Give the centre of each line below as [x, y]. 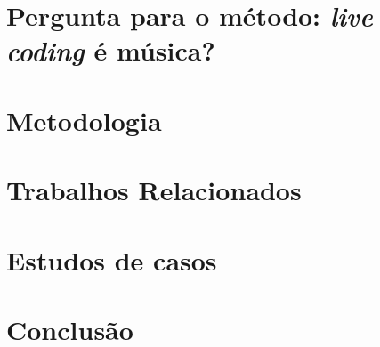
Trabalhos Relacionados [154, 190]
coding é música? [111, 51]
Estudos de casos [112, 259]
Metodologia [84, 120]
